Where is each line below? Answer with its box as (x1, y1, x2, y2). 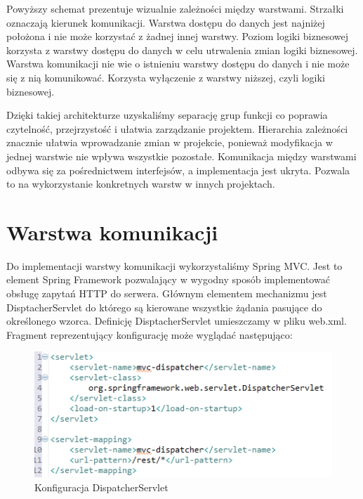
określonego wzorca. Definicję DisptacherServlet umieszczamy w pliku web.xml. (6, 313, 347, 328)
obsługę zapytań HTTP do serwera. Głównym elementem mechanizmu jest (6, 286, 327, 301)
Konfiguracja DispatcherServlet (34, 479, 169, 494)
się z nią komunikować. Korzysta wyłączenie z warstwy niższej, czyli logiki (6, 70, 325, 84)
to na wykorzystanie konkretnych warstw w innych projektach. (6, 176, 275, 191)
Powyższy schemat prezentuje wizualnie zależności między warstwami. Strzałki (6, 1, 344, 15)
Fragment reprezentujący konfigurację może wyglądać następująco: (6, 327, 293, 342)
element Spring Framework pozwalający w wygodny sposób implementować (6, 272, 330, 287)
